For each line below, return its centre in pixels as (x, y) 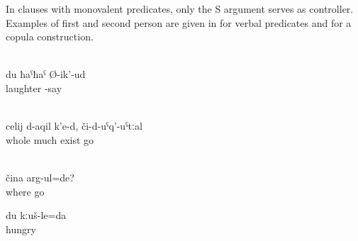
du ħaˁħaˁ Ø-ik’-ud (46, 74)
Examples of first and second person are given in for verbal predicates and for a (179, 22)
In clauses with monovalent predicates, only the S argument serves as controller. (180, 9)
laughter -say (34, 88)
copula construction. (50, 37)
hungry (21, 229)
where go (25, 191)
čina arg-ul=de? (40, 177)
